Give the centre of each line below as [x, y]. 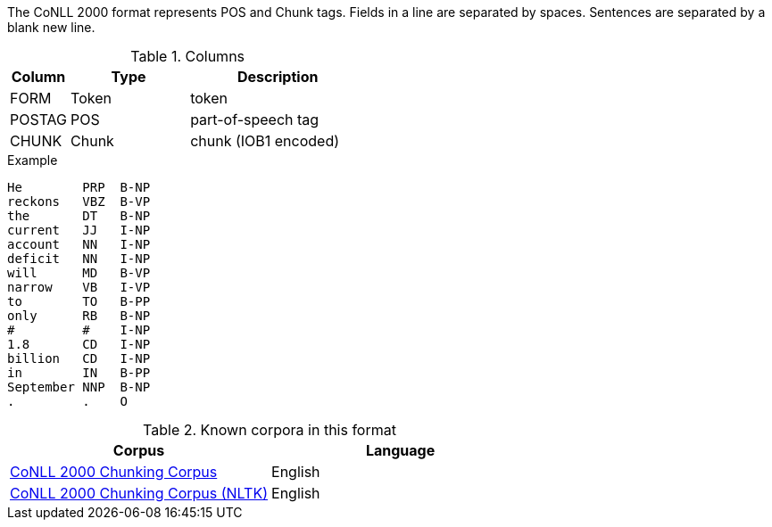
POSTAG [39, 119]
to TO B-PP [79, 301]
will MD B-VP [79, 273]
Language [400, 450]
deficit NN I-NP [79, 259]
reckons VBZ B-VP [79, 202]
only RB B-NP [79, 316]
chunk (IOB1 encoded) [265, 141]
